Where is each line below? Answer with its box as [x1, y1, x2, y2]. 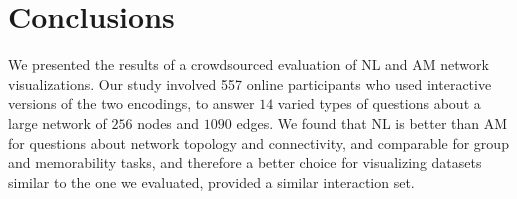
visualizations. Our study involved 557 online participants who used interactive [8, 73, 492, 94]
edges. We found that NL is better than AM [236, 112, 508, 133]
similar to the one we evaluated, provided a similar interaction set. [8, 171, 415, 192]
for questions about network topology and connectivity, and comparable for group [8, 132, 509, 153]
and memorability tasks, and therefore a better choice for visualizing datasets [8, 152, 482, 173]
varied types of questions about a [277, 93, 481, 114]
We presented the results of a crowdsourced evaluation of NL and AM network [8, 54, 489, 75]
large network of [8, 112, 107, 133]
